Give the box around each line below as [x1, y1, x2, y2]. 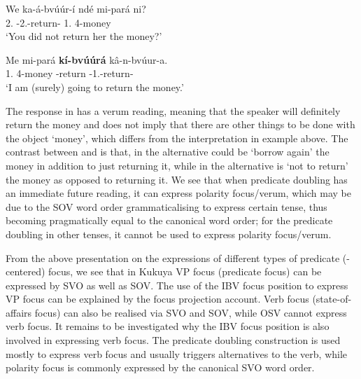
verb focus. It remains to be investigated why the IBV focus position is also [6, 319, 330, 333]
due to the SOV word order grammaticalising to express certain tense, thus [6, 199, 327, 214]
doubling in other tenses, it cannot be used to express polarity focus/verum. [6, 226, 332, 241]
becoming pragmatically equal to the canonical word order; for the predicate [6, 213, 333, 228]
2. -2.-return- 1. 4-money [6, 15, 111, 29]
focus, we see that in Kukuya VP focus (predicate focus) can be [48, 264, 322, 279]
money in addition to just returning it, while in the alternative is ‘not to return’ [6, 158, 348, 172]
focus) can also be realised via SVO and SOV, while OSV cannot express [34, 305, 347, 319]
